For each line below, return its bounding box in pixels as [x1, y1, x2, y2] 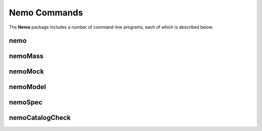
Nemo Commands [9, 7, 83, 18]
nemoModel [9, 83, 46, 91]
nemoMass [9, 52, 44, 60]
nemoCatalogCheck [9, 114, 71, 122]
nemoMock [9, 68, 44, 76]
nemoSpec [9, 98, 43, 106]
